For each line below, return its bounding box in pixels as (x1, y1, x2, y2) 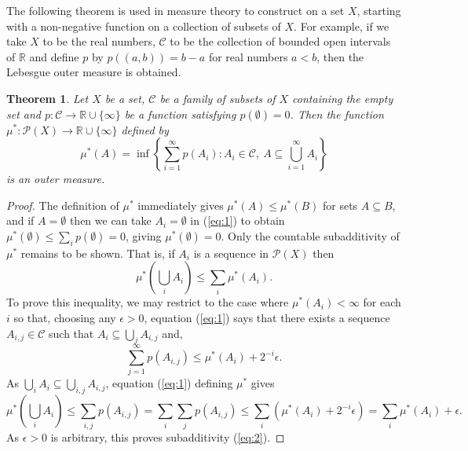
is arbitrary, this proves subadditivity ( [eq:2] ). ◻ (50, 428, 285, 445)
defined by (121, 121, 169, 137)
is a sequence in (193, 244, 269, 261)
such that (49, 324, 94, 341)
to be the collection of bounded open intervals (170, 33, 391, 49)
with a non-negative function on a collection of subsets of (6, 17, 281, 34)
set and (6, 105, 42, 122)
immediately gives (137, 196, 224, 213)
